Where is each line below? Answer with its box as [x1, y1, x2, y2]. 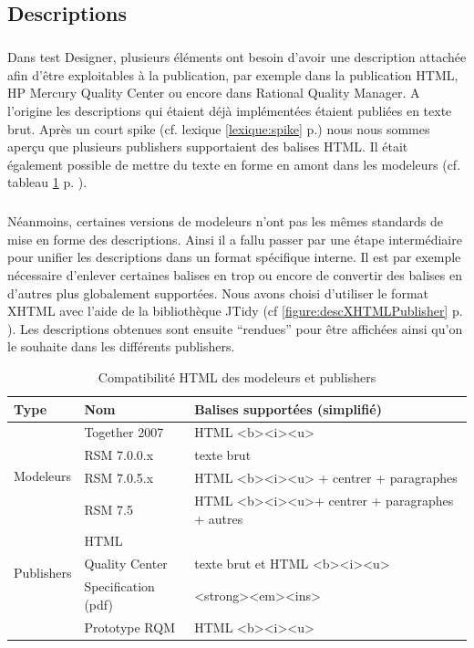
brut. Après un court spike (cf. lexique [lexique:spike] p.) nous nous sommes [7, 119, 430, 138]
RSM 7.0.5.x [84, 468, 154, 487]
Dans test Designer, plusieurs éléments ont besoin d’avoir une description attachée [7, 47, 467, 67]
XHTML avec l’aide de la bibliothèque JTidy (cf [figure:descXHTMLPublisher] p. [7, 301, 463, 320]
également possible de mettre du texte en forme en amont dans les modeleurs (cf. [7, 154, 461, 173]
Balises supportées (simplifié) [194, 399, 382, 418]
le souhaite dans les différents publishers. [7, 337, 235, 356]
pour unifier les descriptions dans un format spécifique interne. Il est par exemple [7, 247, 461, 267]
